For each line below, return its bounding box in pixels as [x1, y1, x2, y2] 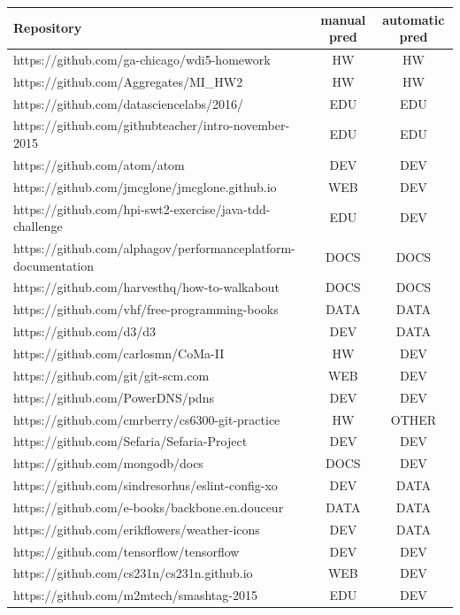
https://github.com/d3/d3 [13, 322, 157, 341]
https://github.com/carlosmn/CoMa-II [13, 344, 225, 362]
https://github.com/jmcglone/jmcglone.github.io [13, 177, 277, 196]
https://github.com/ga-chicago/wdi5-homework [13, 50, 271, 68]
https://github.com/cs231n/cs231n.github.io [13, 564, 253, 582]
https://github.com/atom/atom [13, 155, 185, 173]
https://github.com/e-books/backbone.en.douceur [13, 497, 284, 516]
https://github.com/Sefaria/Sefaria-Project [13, 432, 248, 450]
